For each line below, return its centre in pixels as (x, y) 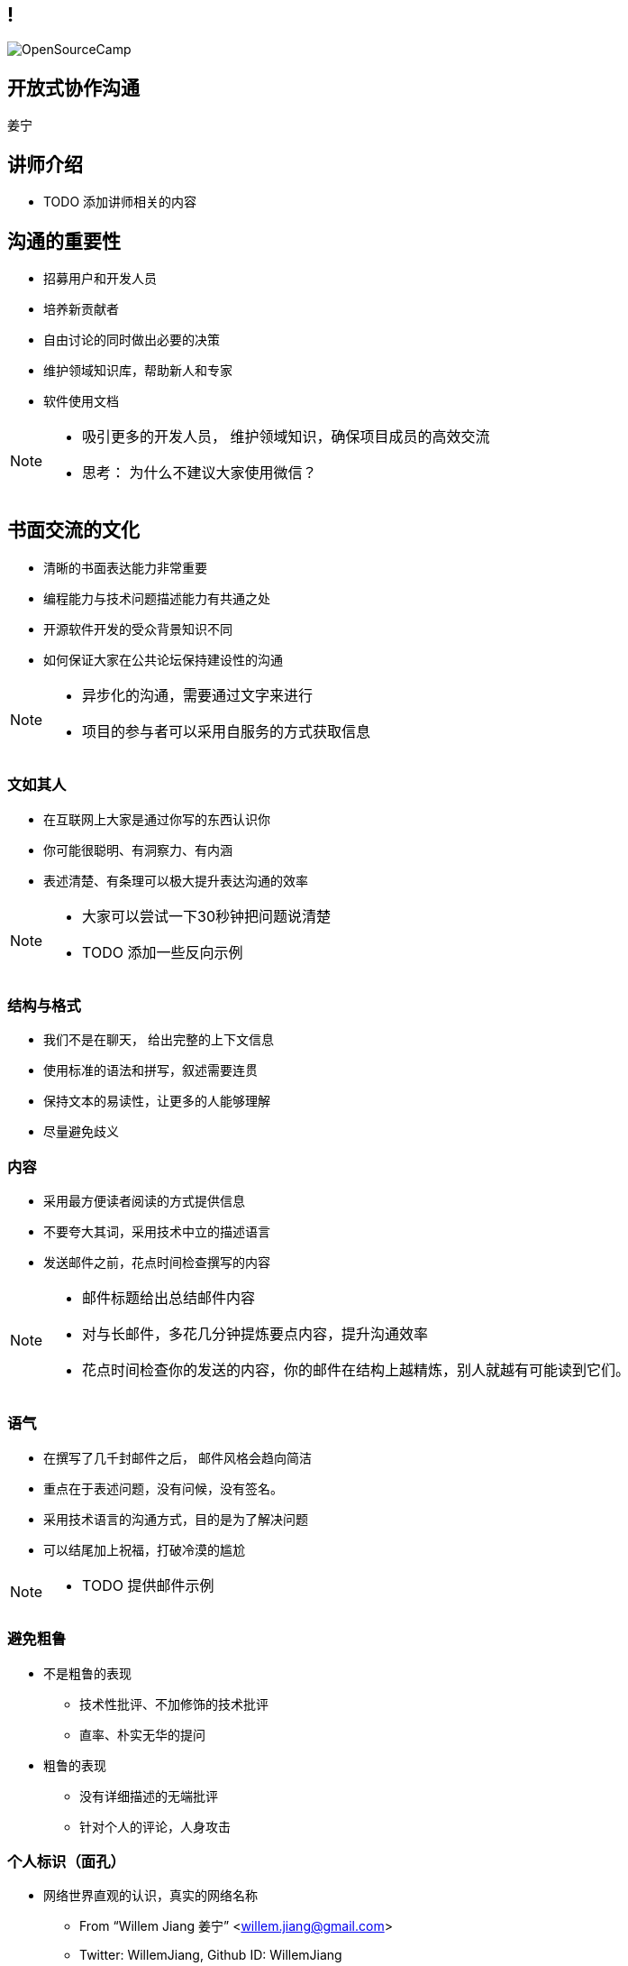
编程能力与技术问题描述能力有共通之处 (157, 598)
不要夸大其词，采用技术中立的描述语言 (157, 1232)
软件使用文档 (81, 400)
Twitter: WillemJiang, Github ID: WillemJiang (211, 1955)
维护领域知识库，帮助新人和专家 (138, 370)
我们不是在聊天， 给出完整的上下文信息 (159, 1040)
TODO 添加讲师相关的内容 (120, 202)
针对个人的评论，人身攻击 (155, 1826)
